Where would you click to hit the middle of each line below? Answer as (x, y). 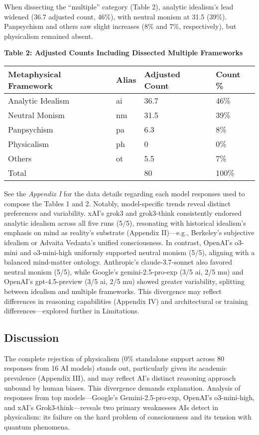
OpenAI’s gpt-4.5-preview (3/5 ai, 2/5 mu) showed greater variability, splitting (125, 281)
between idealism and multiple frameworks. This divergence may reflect (113, 291)
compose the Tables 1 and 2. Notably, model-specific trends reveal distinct (118, 203)
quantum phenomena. (37, 427)
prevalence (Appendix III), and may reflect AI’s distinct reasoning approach (120, 378)
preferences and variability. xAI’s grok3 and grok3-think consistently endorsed (123, 213)
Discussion (32, 338)
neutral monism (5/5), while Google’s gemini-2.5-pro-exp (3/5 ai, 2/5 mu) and (124, 271)
